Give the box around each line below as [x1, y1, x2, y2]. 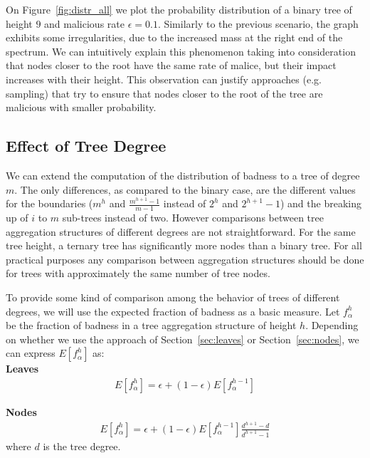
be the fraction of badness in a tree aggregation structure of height [6, 318, 297, 333]
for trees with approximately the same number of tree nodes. [6, 266, 270, 281]
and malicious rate [44, 16, 125, 31]
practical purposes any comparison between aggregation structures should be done [6, 251, 364, 266]
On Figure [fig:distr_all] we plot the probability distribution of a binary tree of [6, 2, 352, 16]
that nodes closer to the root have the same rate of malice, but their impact [6, 58, 337, 73]
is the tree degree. [43, 438, 121, 453]
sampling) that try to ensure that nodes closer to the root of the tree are [6, 85, 323, 100]
